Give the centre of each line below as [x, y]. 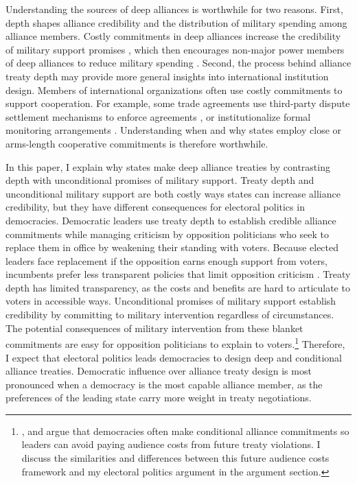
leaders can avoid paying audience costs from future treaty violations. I [171, 444]
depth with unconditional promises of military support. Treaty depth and [160, 180]
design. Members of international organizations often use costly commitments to [174, 90]
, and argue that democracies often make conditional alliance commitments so [185, 431]
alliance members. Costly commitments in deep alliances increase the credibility [173, 36]
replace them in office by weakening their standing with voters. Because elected [172, 247]
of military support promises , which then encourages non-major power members [175, 49]
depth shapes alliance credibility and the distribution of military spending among [176, 22]
